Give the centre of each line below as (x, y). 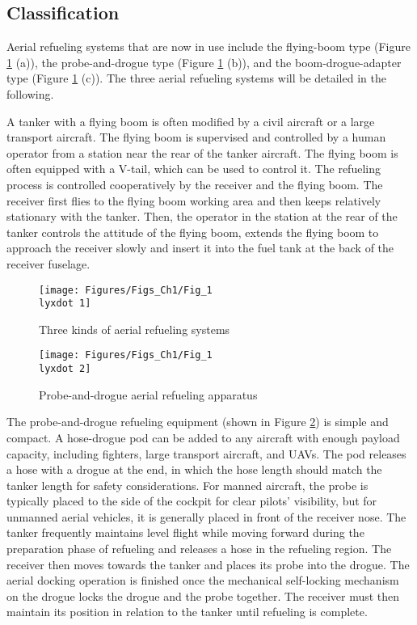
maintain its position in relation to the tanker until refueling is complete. (187, 612)
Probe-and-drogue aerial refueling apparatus (148, 394)
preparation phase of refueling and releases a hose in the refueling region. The (199, 549)
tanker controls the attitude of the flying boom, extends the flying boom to (193, 232)
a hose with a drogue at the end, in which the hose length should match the (194, 469)
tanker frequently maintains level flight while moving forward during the (185, 532)
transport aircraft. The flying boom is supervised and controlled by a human (196, 137)
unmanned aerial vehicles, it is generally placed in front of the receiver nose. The (206, 516)
